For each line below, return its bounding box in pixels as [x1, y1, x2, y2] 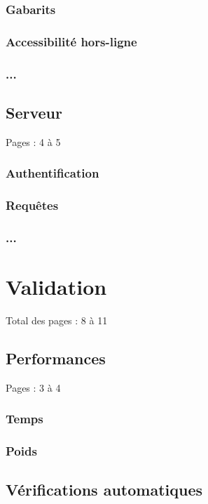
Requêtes [6, 197, 59, 214]
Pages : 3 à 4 [6, 380, 61, 394]
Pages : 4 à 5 [6, 134, 61, 149]
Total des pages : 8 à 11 [6, 312, 108, 327]
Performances [6, 347, 106, 369]
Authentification [6, 164, 99, 182]
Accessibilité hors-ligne [6, 32, 137, 50]
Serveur [6, 101, 62, 123]
